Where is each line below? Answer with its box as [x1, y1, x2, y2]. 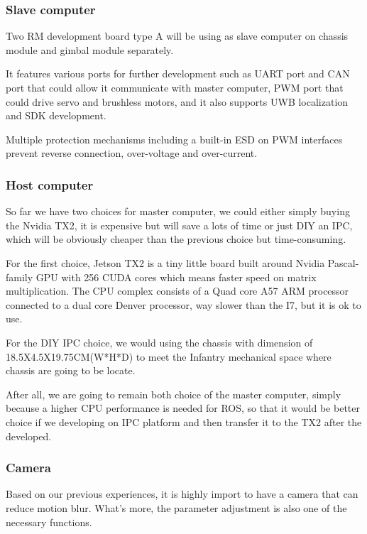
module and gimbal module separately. [6, 42, 174, 57]
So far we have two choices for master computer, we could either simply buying [6, 204, 350, 219]
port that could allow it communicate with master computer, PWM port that [6, 80, 344, 94]
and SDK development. [6, 108, 106, 123]
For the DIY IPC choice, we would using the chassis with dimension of [6, 334, 313, 349]
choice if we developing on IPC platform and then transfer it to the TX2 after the [6, 414, 362, 429]
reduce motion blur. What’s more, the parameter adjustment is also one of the [6, 500, 347, 515]
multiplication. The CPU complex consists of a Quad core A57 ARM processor [6, 283, 349, 298]
